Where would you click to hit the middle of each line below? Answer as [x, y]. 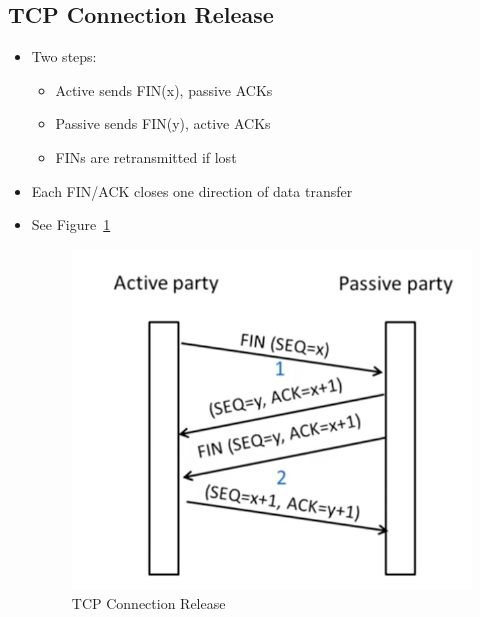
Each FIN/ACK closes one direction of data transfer [192, 190]
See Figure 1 [71, 224]
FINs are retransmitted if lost [146, 156]
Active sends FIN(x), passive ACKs [164, 89]
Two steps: [64, 56]
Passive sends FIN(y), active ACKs [163, 123]
